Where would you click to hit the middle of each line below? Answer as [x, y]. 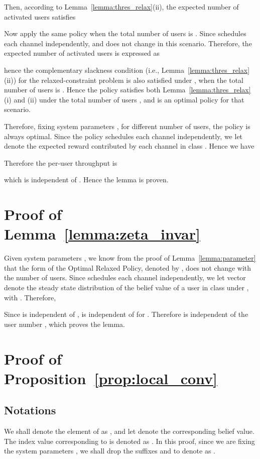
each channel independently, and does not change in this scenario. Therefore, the [128, 43]
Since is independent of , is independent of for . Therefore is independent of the [126, 314]
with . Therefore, [30, 297]
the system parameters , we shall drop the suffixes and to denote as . [110, 451]
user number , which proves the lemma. [64, 324]
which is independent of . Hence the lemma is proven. [86, 180]
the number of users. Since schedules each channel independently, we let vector [125, 277]
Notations [30, 410]
